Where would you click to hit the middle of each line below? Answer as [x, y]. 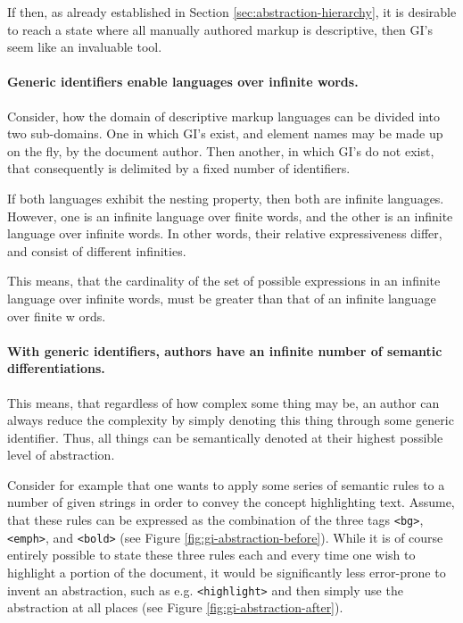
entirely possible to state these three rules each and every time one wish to [211, 555]
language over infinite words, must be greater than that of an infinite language [222, 298]
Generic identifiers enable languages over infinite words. [183, 82]
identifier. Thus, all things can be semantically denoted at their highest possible [225, 437]
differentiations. [56, 368]
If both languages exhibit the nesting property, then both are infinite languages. [226, 198]
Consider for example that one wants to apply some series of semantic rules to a [226, 484]
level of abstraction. [61, 455]
